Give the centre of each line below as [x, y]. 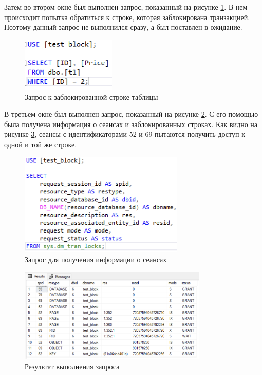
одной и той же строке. [41, 144]
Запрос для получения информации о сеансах [96, 259]
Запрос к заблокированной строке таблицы [91, 96]
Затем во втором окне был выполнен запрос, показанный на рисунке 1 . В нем [126, 7]
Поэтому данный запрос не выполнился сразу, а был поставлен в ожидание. [123, 27]
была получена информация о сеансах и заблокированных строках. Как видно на [131, 124]
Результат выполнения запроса [72, 366]
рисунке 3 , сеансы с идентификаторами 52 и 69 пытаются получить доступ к [125, 134]
